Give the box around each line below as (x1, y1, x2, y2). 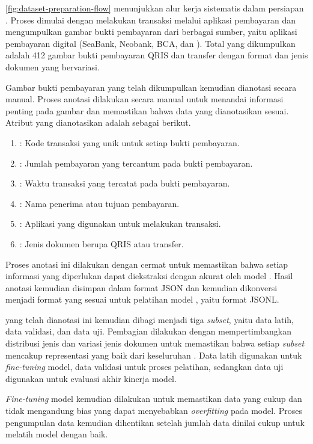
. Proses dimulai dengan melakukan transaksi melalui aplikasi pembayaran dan (5, 13, 296, 26)
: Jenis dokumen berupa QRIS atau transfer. (19, 237, 184, 250)
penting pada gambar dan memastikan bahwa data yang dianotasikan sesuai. (5, 104, 289, 117)
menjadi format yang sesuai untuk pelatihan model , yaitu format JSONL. (5, 293, 279, 306)
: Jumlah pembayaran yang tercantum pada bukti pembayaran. (19, 156, 253, 169)
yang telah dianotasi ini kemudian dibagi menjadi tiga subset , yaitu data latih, (5, 313, 294, 325)
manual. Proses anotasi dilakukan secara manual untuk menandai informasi (5, 93, 284, 105)
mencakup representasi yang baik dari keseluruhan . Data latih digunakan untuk (5, 348, 302, 361)
